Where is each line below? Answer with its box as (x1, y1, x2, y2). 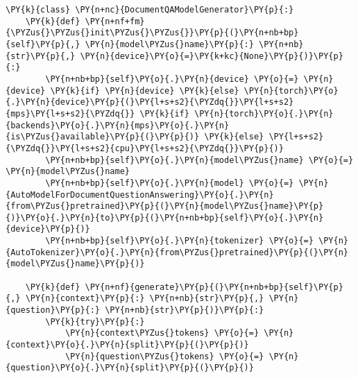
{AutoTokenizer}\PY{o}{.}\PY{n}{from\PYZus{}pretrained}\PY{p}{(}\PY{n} (6, 247, 348, 257)
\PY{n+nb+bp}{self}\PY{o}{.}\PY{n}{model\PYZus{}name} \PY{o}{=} (45, 155, 354, 165)
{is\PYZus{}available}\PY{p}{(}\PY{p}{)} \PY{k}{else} (6, 132, 264, 142)
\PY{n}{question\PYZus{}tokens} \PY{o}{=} (65, 351, 264, 361)
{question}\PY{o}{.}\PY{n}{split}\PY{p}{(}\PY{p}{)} (6, 363, 254, 373)
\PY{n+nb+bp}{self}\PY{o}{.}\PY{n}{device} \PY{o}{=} (45, 74, 299, 84)
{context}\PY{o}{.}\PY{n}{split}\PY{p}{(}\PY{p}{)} (6, 340, 249, 350)
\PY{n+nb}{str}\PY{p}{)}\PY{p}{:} (105, 305, 264, 316)
